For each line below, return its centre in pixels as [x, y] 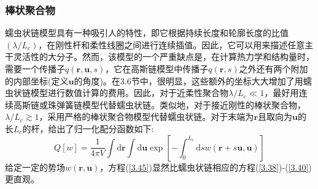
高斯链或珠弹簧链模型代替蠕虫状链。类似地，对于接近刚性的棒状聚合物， [159, 104]
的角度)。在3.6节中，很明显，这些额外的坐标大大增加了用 [188, 80]
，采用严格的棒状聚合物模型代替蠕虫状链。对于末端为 [146, 117]
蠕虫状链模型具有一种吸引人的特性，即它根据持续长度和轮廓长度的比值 [147, 33]
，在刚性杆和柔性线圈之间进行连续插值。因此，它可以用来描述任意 [172, 44]
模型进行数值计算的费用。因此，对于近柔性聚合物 [129, 93]
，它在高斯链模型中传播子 [157, 69]
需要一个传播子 [35, 69]
